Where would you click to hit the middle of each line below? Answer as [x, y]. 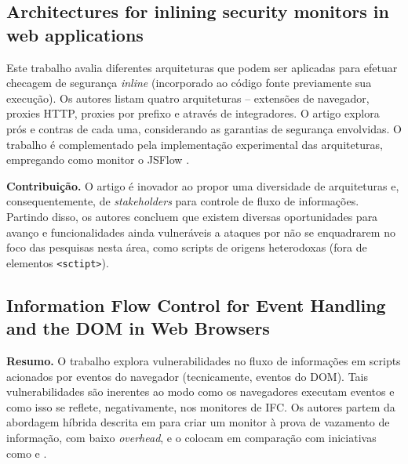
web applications [75, 34]
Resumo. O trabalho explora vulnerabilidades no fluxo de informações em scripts [204, 360]
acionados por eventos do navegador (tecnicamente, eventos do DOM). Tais [187, 376]
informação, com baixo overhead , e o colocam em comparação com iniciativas [191, 437]
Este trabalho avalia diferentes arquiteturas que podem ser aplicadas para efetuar [202, 67]
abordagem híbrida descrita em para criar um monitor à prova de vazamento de [198, 422]
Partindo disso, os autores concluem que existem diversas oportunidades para [192, 216]
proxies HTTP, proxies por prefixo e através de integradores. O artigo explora [193, 113]
